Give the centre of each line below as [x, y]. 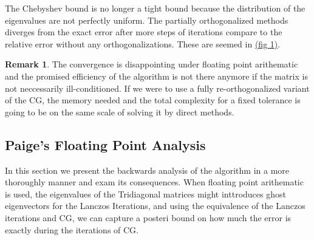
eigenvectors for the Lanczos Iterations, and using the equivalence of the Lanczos [155, 206]
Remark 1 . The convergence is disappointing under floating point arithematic [152, 64]
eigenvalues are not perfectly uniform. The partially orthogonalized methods [147, 20]
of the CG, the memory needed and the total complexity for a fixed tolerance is [153, 100]
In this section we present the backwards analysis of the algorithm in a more [147, 170]
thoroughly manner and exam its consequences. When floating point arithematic [154, 182]
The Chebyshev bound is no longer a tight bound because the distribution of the [155, 8]
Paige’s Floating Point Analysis [105, 144]
